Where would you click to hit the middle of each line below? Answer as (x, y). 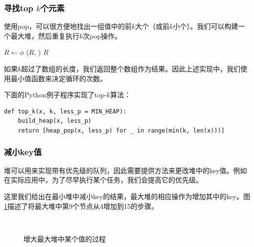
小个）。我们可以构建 (206, 26)
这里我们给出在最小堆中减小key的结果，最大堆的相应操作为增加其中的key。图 (127, 196)
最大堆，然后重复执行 (45, 35)
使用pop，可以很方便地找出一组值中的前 (68, 26)
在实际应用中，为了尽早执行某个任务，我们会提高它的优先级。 (103, 180)
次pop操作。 (102, 35)
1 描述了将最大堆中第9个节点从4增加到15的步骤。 (81, 206)
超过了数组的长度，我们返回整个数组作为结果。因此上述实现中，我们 (131, 68)
